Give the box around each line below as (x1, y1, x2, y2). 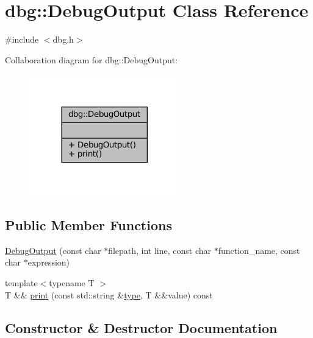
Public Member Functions (5, 216, 172, 234)
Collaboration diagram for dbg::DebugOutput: (5, 53, 178, 66)
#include (5, 33, 39, 46)
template (5, 276, 38, 289)
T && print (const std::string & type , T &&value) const (5, 288, 213, 301)
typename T (49, 276, 95, 289)
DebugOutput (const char (5, 244, 101, 256)
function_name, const (218, 244, 300, 256)
